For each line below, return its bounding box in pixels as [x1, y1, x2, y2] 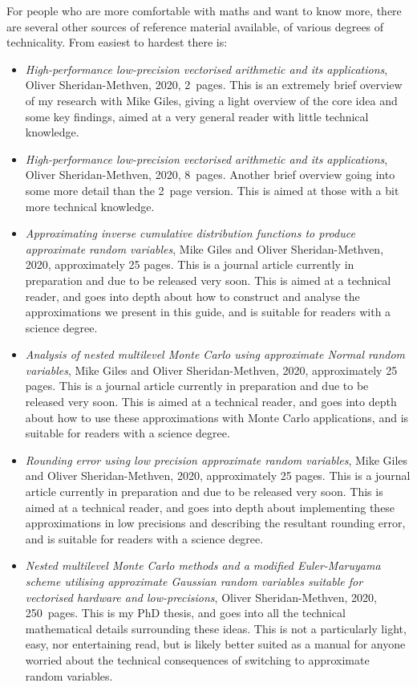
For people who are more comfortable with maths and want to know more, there [6, 2, 402, 18]
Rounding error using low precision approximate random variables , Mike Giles [25, 451, 408, 468]
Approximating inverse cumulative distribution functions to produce [25, 225, 355, 242]
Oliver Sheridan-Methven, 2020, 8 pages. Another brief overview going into [25, 166, 395, 183]
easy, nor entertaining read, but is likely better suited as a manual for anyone [25, 636, 406, 652]
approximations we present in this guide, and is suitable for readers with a [25, 303, 391, 320]
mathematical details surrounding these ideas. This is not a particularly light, [25, 620, 407, 636]
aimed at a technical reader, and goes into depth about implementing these [25, 498, 395, 515]
